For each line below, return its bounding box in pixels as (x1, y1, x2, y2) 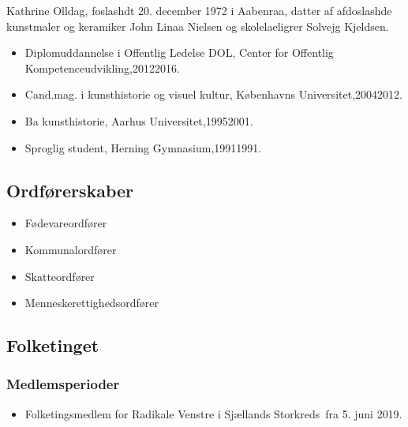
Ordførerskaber (6, 178, 134, 202)
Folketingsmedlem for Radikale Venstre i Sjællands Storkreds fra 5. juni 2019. (24, 405, 402, 421)
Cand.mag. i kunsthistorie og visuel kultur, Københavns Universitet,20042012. (24, 86, 402, 103)
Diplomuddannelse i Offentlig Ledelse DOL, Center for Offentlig (24, 44, 334, 61)
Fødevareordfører (24, 215, 107, 231)
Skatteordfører (24, 268, 95, 284)
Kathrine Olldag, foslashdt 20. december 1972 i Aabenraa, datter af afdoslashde (6, 2, 392, 18)
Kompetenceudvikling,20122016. (24, 59, 180, 76)
